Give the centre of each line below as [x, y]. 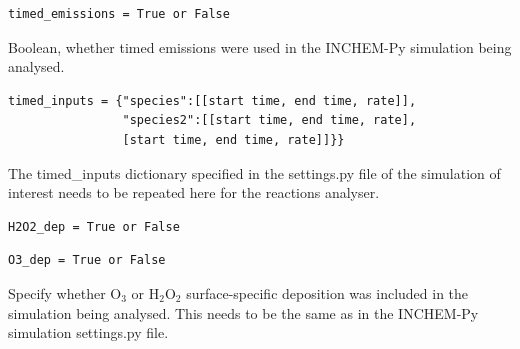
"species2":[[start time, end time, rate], [269, 120]
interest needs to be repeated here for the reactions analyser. [194, 192]
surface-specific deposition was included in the [327, 292]
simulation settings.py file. [88, 332]
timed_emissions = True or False [119, 14]
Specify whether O [65, 292]
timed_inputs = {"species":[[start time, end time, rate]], [212, 100]
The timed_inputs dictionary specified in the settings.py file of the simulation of [254, 172]
